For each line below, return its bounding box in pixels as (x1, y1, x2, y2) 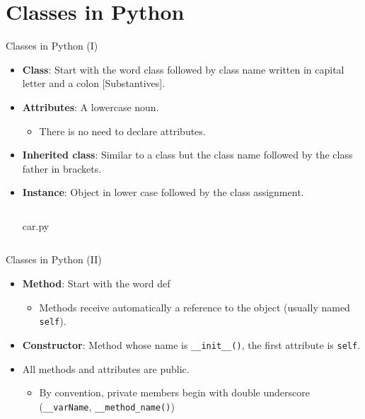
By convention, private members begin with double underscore (39, 385, 310, 400)
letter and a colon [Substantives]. (22, 76, 166, 91)
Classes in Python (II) (6, 252, 102, 267)
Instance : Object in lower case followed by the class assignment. (22, 185, 304, 200)
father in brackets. (22, 161, 102, 176)
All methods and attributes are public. (22, 361, 190, 376)
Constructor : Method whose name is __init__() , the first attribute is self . (22, 337, 361, 352)
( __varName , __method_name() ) (39, 398, 175, 413)
